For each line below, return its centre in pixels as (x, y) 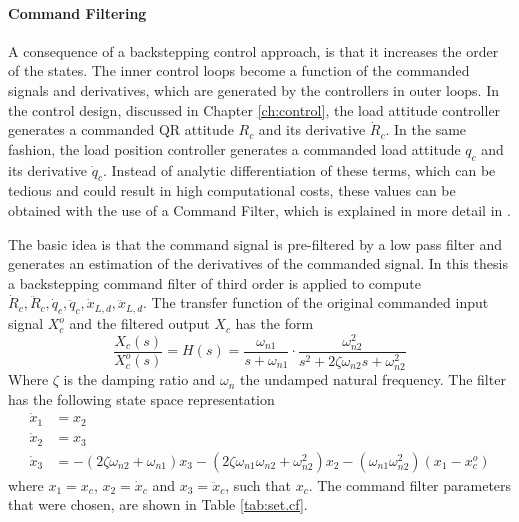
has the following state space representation (141, 398)
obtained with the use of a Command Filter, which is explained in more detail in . (259, 209)
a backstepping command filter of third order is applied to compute (214, 282)
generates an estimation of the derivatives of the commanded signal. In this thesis (258, 263)
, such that (258, 484)
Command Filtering (77, 12)
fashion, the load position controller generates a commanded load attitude (234, 148)
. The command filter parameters (410, 484)
